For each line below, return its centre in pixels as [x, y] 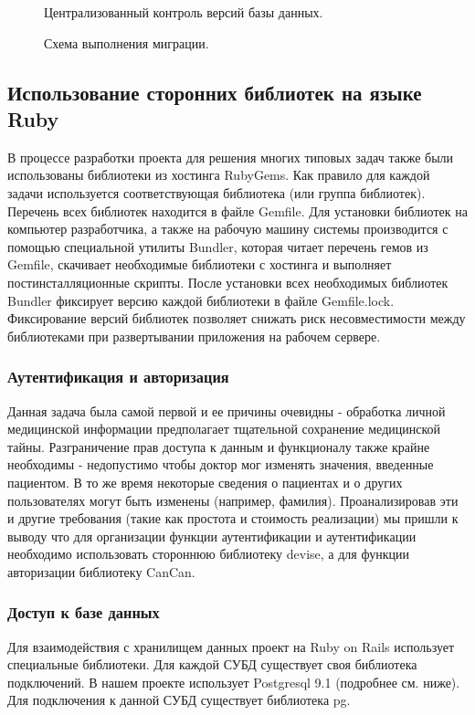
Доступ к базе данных [84, 612]
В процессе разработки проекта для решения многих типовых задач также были [231, 157]
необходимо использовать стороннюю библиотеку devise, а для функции [208, 554]
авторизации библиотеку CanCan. [101, 571]
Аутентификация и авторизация [118, 377]
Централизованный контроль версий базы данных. [184, 12]
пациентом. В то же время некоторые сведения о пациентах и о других [205, 482]
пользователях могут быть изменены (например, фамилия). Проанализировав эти [233, 500]
